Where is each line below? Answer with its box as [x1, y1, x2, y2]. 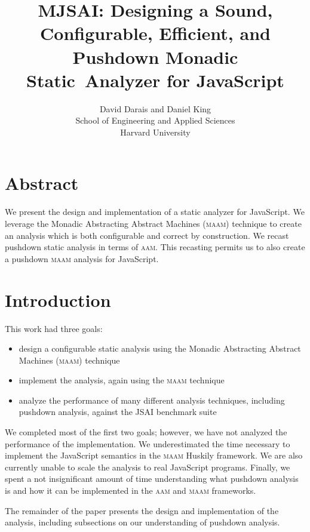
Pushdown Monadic [72, 44, 238, 69]
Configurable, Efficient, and [40, 21, 271, 45]
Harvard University [120, 125, 191, 138]
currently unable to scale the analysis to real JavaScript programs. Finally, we [5, 460, 290, 473]
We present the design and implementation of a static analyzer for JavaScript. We [5, 205, 305, 218]
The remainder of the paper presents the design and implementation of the [5, 504, 279, 516]
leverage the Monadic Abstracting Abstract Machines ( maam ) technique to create [5, 217, 302, 229]
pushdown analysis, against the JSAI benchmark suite [19, 405, 217, 418]
